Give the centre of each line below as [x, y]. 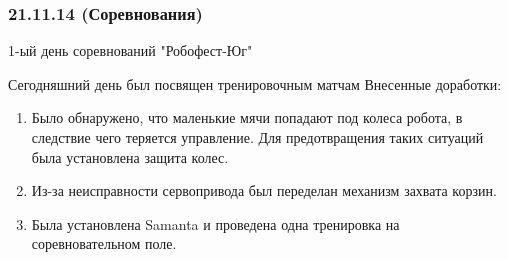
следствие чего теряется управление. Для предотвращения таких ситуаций [257, 137]
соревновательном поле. [104, 243]
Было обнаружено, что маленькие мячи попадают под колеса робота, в [247, 117]
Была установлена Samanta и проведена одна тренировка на [215, 223]
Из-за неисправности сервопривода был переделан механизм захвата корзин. [264, 190]
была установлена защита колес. [130, 156]
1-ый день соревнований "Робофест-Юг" [130, 50]
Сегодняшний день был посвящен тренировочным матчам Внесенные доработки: [255, 83]
